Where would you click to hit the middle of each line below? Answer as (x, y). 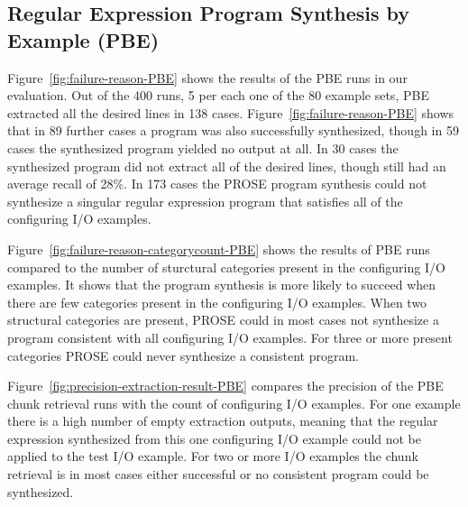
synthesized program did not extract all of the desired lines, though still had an (227, 166)
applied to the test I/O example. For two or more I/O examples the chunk (213, 456)
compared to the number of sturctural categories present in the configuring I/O (226, 267)
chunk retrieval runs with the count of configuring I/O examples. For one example (234, 403)
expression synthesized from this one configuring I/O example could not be (215, 438)
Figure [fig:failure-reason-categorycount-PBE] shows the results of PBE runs (219, 249)
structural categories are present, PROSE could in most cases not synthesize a (223, 320)
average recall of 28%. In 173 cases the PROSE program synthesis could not (217, 184)
